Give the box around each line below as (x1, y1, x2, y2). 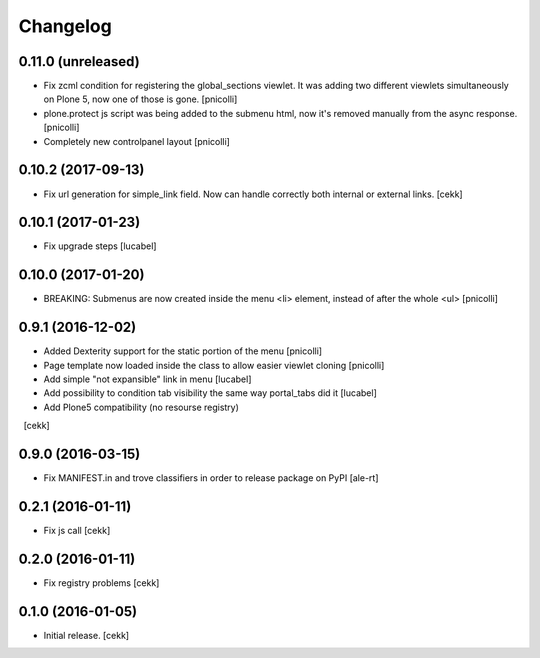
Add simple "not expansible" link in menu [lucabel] (43, 373, 252, 385)
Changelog (18, 15, 112, 37)
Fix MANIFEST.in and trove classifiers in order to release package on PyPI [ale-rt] (43, 472, 379, 484)
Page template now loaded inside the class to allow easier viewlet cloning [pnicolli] (43, 359, 385, 371)
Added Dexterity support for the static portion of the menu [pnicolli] (43, 345, 323, 357)
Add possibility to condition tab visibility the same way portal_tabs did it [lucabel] (43, 387, 377, 399)
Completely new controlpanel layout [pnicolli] (43, 135, 230, 147)
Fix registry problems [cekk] (43, 576, 160, 589)
